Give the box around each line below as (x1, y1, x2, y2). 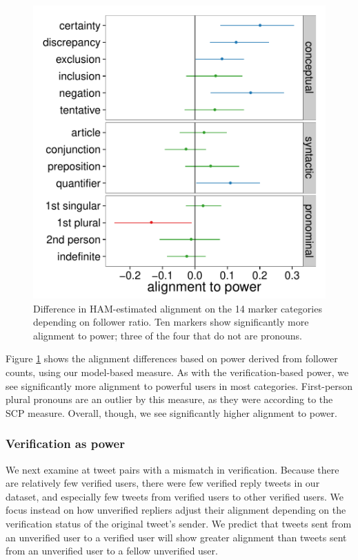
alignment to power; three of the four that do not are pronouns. (33, 328, 302, 342)
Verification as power (6, 435, 125, 452)
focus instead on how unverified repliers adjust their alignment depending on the (6, 503, 346, 517)
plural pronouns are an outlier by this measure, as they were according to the (6, 392, 333, 407)
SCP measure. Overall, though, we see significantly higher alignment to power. (6, 405, 337, 420)
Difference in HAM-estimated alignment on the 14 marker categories (33, 301, 322, 315)
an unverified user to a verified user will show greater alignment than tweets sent (6, 530, 347, 544)
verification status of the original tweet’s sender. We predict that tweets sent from (6, 516, 352, 530)
